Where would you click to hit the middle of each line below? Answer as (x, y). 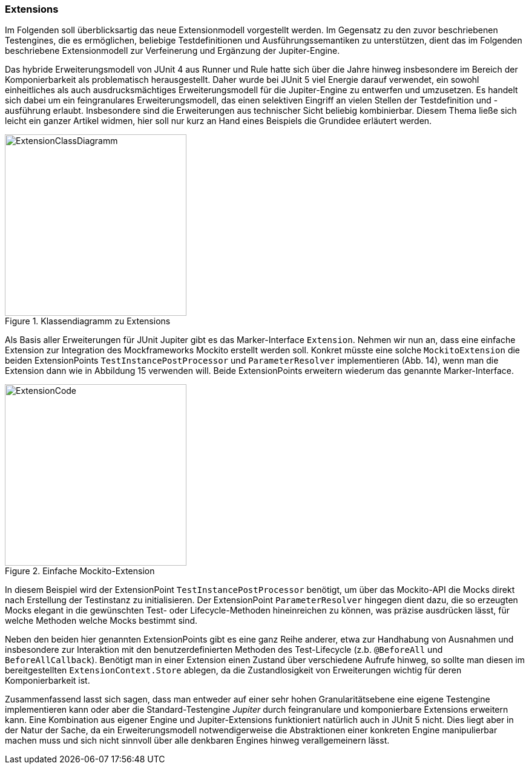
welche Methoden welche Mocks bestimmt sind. (101, 621)
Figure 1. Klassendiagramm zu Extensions (88, 321)
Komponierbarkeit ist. (48, 681)
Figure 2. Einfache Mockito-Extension (80, 571)
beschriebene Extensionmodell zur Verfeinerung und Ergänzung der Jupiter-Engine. (172, 51)
